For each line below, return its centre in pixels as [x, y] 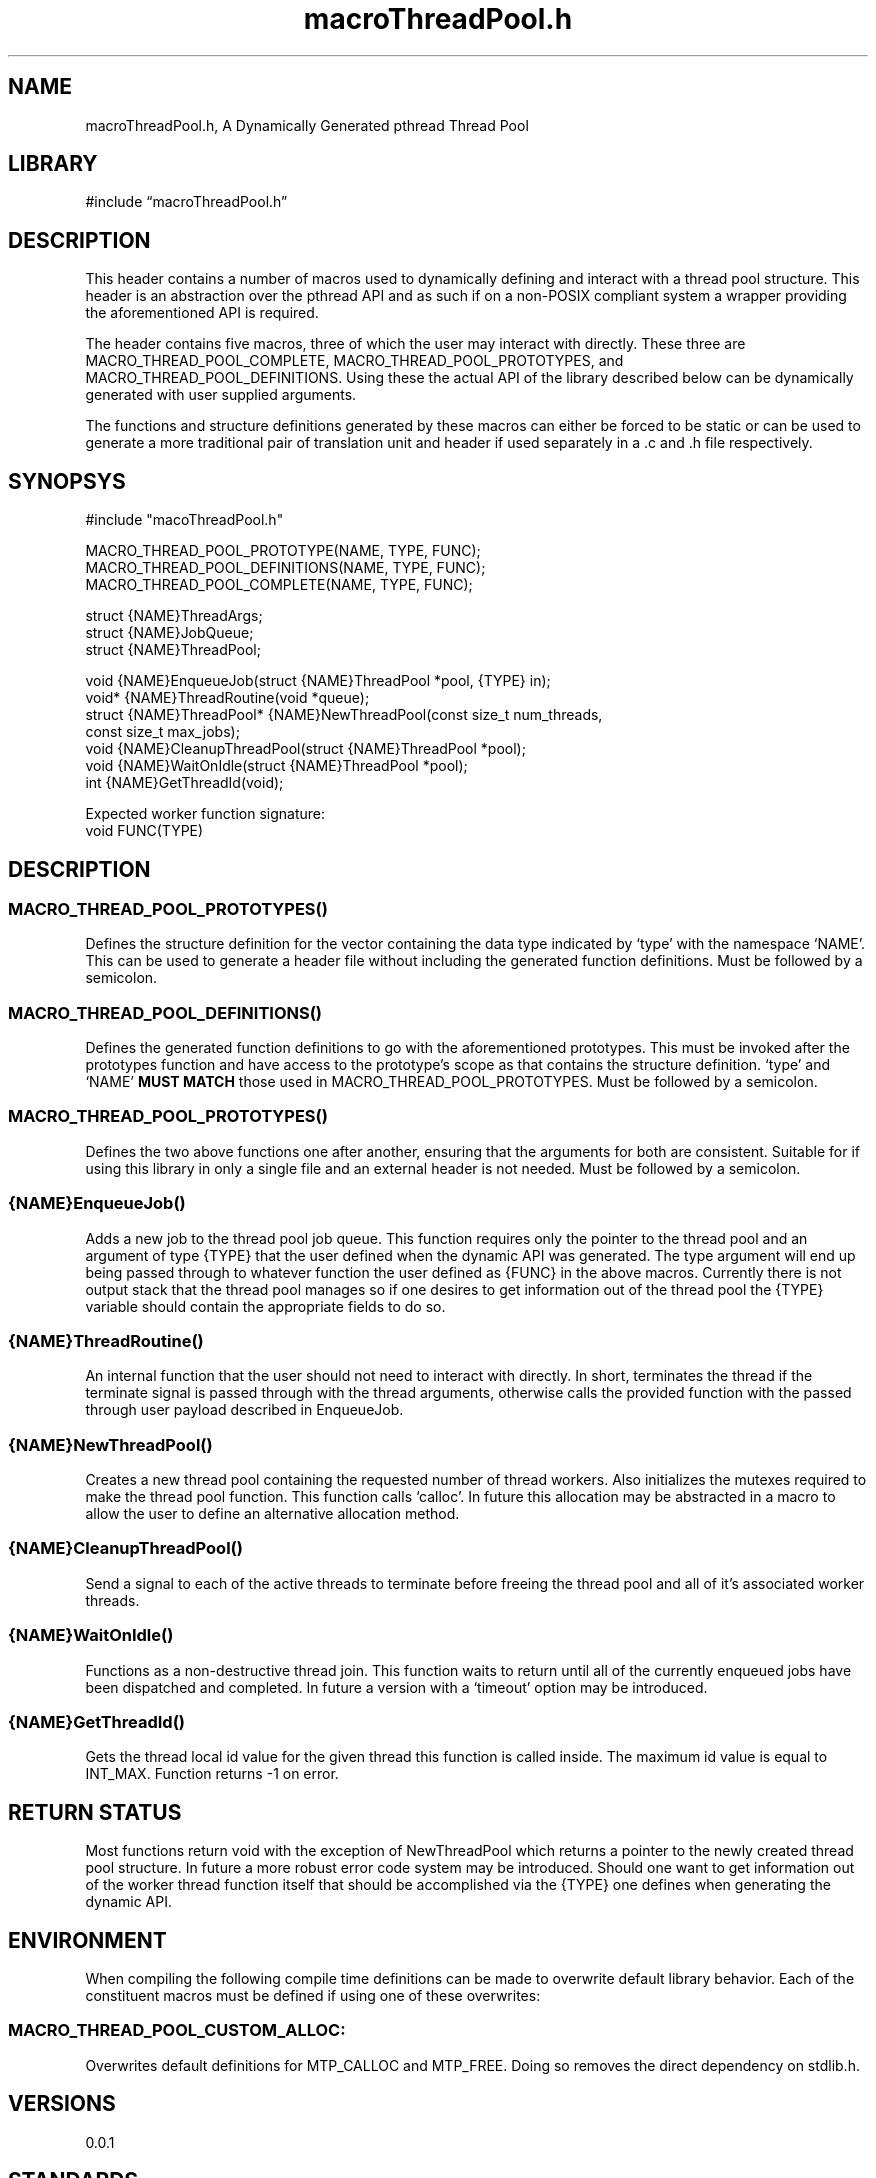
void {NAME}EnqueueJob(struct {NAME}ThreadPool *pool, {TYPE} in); [318, 681]
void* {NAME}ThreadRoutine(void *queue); [227, 698]
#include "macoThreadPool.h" [184, 520]
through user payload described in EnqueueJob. [244, 1410]
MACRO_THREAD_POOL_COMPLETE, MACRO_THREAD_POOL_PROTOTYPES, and [354, 361]
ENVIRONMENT [87, 1940]
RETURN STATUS [95, 1812]
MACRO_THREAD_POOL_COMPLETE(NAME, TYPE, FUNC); [279, 585]
